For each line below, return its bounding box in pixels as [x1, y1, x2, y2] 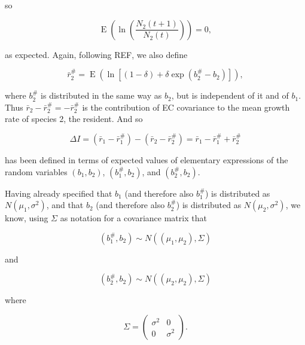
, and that [46, 199, 84, 211]
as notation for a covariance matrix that [60, 212, 207, 224]
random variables [5, 165, 68, 178]
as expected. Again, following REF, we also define [5, 48, 188, 60]
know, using [5, 212, 48, 224]
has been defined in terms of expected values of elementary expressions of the [5, 153, 288, 166]
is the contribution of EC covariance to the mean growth [82, 100, 290, 113]
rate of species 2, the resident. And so [5, 112, 143, 125]
